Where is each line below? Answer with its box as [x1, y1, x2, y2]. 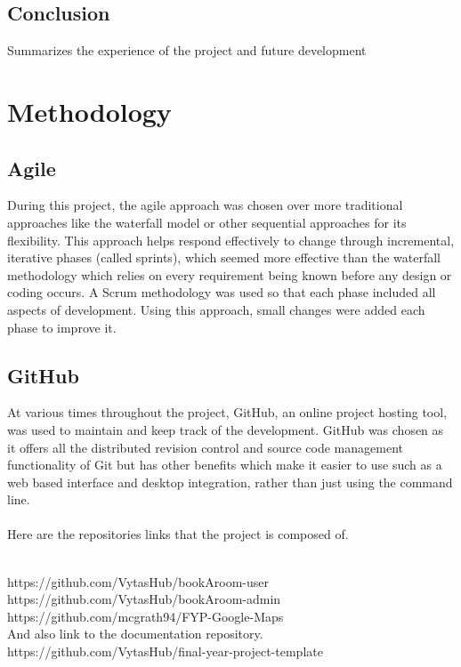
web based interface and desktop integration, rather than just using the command [7, 472, 453, 491]
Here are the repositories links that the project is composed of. [7, 525, 349, 543]
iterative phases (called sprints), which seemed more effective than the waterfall [7, 248, 441, 267]
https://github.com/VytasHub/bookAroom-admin [7, 590, 281, 608]
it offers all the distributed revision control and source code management [7, 438, 403, 456]
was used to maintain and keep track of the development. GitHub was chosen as [7, 420, 444, 438]
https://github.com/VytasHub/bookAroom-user [7, 572, 269, 591]
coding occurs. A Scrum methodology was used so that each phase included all [7, 283, 436, 301]
